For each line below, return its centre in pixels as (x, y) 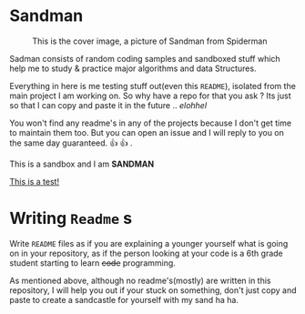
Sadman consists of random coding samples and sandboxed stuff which (145, 58)
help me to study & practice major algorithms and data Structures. (133, 68)
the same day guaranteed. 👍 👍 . (71, 143)
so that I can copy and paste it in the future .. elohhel (108, 105)
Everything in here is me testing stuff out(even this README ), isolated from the (152, 86)
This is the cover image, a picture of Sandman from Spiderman (150, 41)
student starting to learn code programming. (92, 263)
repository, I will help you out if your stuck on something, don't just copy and (153, 290)
